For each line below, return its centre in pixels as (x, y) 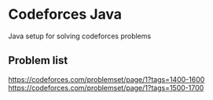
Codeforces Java (65, 14)
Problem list (38, 61)
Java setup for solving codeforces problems (80, 36)
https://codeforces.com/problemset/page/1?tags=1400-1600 (106, 79)
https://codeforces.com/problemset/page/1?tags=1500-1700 (106, 87)
